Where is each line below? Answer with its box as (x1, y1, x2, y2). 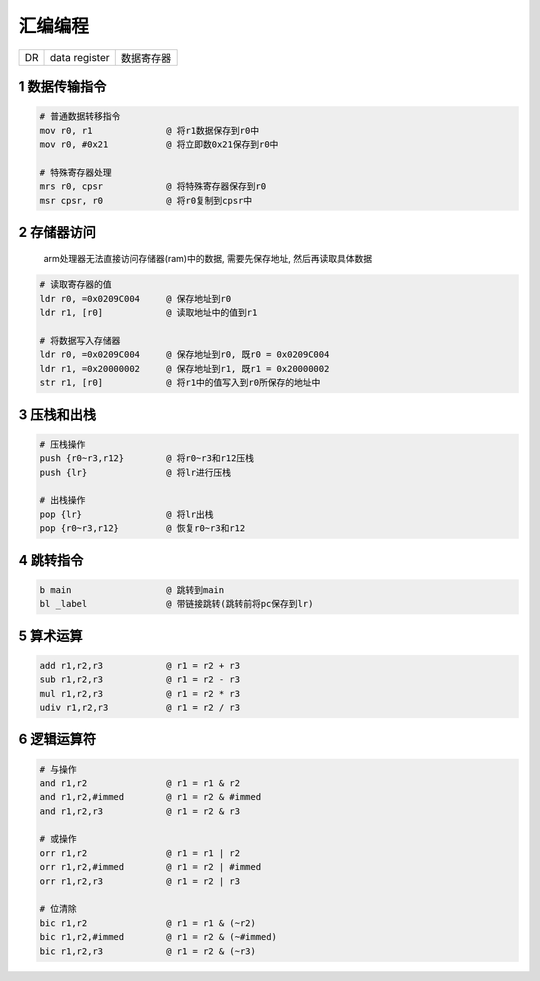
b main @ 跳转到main (39, 584, 225, 595)
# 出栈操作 (39, 495, 86, 506)
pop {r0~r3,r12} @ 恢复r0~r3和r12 (39, 523, 246, 534)
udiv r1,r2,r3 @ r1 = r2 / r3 (39, 701, 240, 713)
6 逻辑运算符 (18, 731, 97, 748)
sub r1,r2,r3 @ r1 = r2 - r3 (39, 674, 240, 685)
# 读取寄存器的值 (39, 279, 112, 290)
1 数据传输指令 (18, 78, 107, 95)
